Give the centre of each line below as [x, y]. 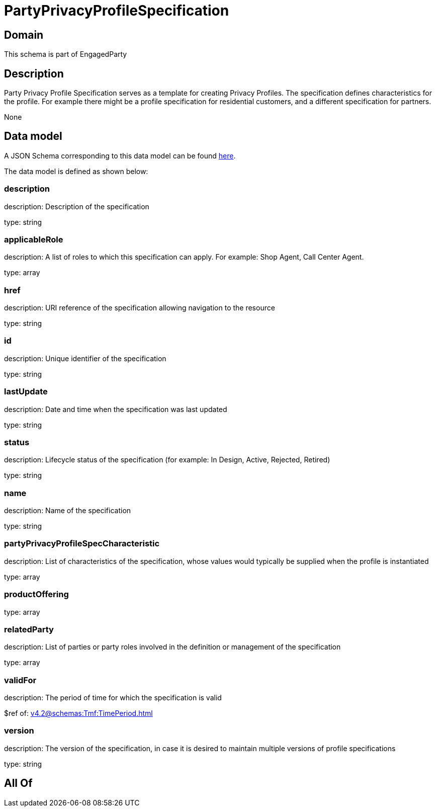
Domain [24, 35]
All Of [18, 783]
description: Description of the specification [77, 206]
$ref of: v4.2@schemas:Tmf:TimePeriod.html [78, 713]
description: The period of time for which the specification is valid [113, 698]
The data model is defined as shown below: [76, 171]
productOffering [36, 594]
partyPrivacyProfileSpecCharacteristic [82, 544]
